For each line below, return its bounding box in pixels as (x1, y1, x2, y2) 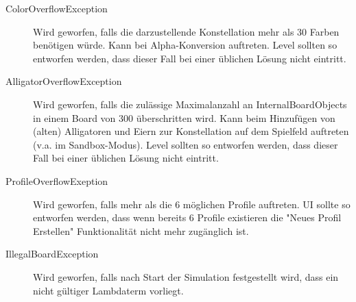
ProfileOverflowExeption (5, 173, 108, 188)
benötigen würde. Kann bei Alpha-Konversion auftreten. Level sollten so (33, 38, 337, 52)
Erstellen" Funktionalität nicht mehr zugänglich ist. (33, 223, 249, 238)
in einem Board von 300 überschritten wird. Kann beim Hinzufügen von (33, 110, 335, 125)
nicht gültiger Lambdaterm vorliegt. (33, 283, 184, 297)
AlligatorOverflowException (5, 74, 122, 88)
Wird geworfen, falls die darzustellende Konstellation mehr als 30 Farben (33, 24, 340, 38)
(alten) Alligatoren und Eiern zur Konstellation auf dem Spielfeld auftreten (33, 124, 349, 138)
